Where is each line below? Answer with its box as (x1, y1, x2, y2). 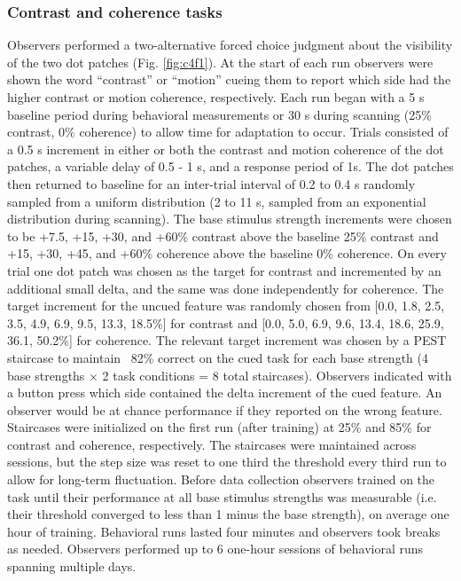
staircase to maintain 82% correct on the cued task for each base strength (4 (7, 348, 428, 366)
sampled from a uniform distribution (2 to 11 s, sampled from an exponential (7, 192, 426, 210)
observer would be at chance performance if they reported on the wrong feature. (7, 400, 442, 419)
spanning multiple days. (7, 557, 137, 576)
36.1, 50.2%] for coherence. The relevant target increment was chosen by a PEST (7, 331, 447, 349)
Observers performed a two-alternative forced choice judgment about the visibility (7, 35, 453, 54)
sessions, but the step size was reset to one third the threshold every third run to (7, 452, 447, 471)
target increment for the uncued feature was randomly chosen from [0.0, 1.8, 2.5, (7, 296, 445, 315)
